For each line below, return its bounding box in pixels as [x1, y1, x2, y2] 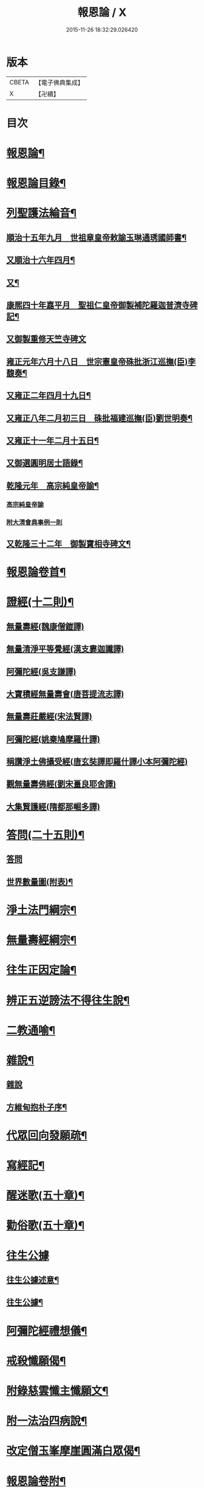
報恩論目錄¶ [6, 177, 66, 190]
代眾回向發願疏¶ [6, 1129, 87, 1142]
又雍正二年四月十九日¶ [6, 390, 91, 401]
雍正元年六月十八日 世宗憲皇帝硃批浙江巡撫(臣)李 [6, 356, 196, 367]
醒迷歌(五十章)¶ [6, 1189, 85, 1203]
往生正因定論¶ [6, 963, 77, 977]
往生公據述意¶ [6, 1275, 59, 1285]
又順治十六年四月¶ [6, 255, 75, 265]
